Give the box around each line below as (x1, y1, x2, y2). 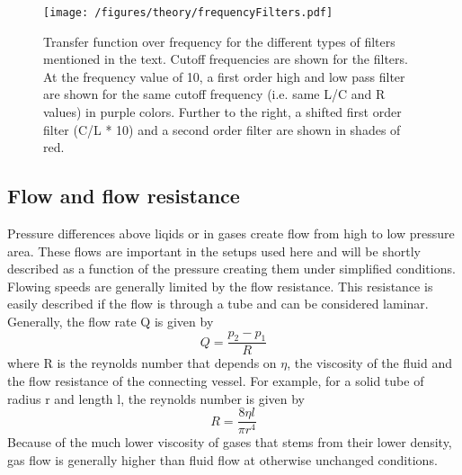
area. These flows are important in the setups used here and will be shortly (7, 241, 421, 260)
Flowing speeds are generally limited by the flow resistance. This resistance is (7, 276, 433, 295)
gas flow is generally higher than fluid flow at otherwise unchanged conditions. (7, 450, 438, 469)
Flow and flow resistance (7, 182, 240, 210)
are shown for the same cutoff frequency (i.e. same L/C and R (43, 85, 386, 103)
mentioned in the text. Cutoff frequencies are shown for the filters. (43, 49, 408, 68)
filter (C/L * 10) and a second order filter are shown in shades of (43, 120, 401, 139)
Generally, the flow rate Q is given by (7, 311, 214, 330)
